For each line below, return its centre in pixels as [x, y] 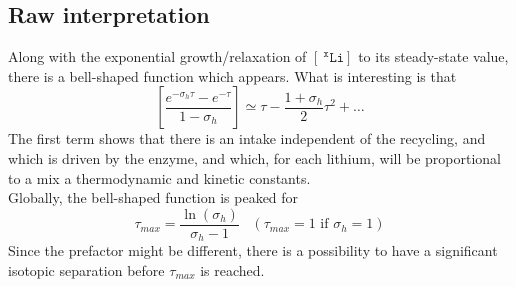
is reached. [232, 269]
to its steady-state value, [433, 56]
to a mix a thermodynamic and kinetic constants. [159, 177]
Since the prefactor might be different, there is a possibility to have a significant [253, 250]
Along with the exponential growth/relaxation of [157, 56]
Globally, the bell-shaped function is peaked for [153, 197]
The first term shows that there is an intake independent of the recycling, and [247, 138]
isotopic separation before [86, 269]
